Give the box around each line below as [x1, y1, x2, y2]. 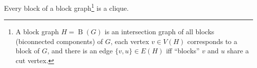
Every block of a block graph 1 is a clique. [4, 1, 129, 13]
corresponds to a [187, 36, 237, 46]
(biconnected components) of [15, 36, 103, 46]
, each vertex [110, 36, 149, 46]
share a [227, 45, 249, 56]
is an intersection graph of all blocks [104, 26, 214, 37]
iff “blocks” [166, 45, 200, 56]
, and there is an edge [47, 45, 113, 56]
